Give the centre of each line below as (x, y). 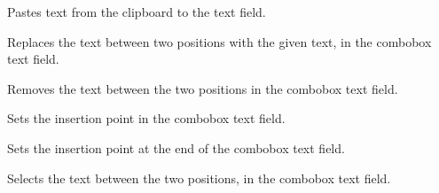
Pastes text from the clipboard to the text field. (137, 12)
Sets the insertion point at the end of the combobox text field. (176, 147)
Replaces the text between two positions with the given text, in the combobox (219, 41)
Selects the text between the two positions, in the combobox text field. (199, 178)
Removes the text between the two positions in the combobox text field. (203, 88)
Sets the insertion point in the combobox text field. (146, 118)
